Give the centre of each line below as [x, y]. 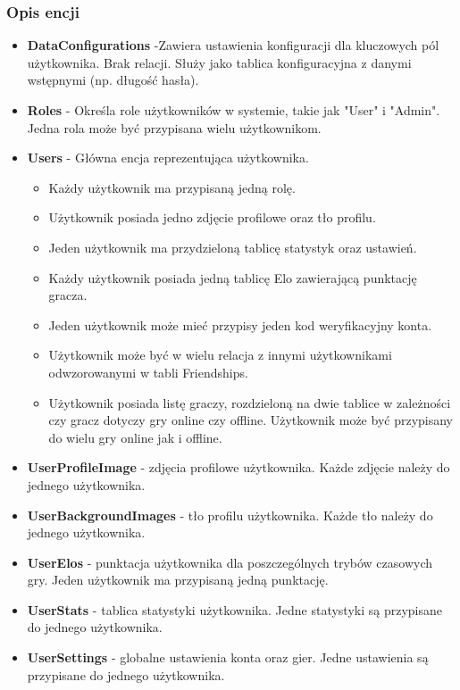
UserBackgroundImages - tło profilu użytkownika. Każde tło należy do [230, 515]
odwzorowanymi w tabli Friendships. [148, 372]
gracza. [68, 295]
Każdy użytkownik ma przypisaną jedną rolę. [172, 187]
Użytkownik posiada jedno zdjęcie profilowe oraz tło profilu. [212, 217]
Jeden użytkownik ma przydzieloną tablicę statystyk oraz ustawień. [233, 247]
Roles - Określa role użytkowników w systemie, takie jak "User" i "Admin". [234, 110]
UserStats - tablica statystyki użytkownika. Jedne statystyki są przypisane [234, 609]
